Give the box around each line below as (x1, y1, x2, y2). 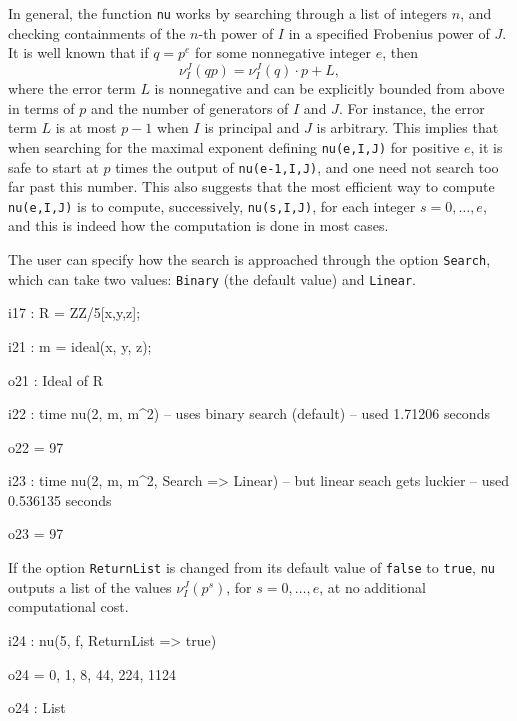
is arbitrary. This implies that (316, 117, 499, 138)
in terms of (8, 97, 75, 118)
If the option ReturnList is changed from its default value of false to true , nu (8, 557, 495, 578)
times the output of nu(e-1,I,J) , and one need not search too (115, 156, 499, 177)
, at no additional (319, 576, 426, 597)
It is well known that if (8, 42, 149, 63)
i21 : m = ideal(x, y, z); (8, 335, 152, 356)
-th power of (198, 22, 274, 43)
